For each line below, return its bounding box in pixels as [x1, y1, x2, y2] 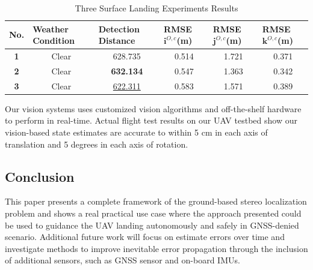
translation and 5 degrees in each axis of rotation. [5, 137, 188, 150]
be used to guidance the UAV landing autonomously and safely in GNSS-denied [5, 218, 299, 231]
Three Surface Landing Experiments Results [75, 2, 238, 14]
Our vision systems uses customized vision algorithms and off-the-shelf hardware [5, 102, 302, 115]
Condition [33, 34, 75, 47]
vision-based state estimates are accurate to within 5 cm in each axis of [5, 126, 268, 138]
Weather [33, 22, 69, 35]
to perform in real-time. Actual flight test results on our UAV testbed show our [5, 114, 297, 127]
